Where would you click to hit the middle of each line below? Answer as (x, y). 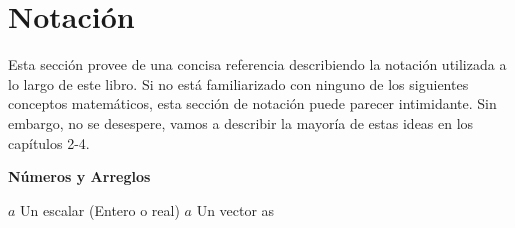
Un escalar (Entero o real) (100, 209)
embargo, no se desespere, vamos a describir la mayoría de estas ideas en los (241, 122)
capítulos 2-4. (49, 142)
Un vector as (235, 209)
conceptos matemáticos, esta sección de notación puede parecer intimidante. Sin (252, 103)
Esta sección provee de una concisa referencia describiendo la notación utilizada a (257, 64)
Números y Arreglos (79, 176)
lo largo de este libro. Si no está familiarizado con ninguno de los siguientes (238, 83)
